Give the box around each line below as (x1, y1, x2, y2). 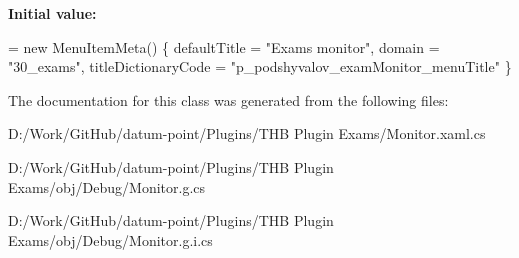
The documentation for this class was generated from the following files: (8, 89, 449, 110)
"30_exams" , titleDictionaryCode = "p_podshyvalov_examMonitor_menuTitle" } (8, 56, 512, 77)
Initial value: (8, 3, 97, 23)
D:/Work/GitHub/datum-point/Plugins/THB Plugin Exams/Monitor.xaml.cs (8, 123, 486, 144)
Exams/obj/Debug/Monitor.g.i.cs (8, 229, 213, 250)
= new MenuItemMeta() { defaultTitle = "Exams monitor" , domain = (8, 36, 440, 57)
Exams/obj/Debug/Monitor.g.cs (8, 176, 206, 197)
